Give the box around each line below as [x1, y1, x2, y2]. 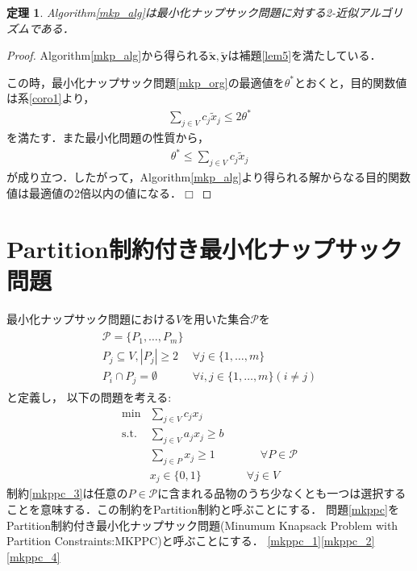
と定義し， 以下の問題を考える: [6, 388, 172, 405]
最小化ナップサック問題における [6, 310, 176, 327]
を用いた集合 [182, 310, 251, 327]
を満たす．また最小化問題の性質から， [6, 129, 210, 146]
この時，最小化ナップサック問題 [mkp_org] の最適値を [6, 73, 285, 90]
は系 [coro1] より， [6, 90, 95, 106]
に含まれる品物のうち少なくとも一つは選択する [157, 485, 407, 502]
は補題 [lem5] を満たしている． [227, 47, 382, 64]
